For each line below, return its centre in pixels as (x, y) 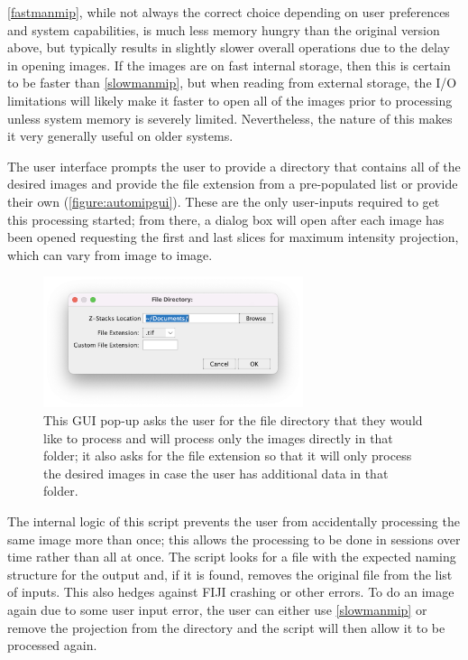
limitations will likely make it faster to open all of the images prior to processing (230, 100)
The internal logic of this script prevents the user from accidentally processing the (234, 521)
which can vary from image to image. (110, 254)
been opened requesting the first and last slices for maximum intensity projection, (233, 237)
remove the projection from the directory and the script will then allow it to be (226, 627)
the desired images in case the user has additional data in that (216, 473)
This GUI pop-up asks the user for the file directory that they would (233, 420)
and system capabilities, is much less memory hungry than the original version (224, 29)
